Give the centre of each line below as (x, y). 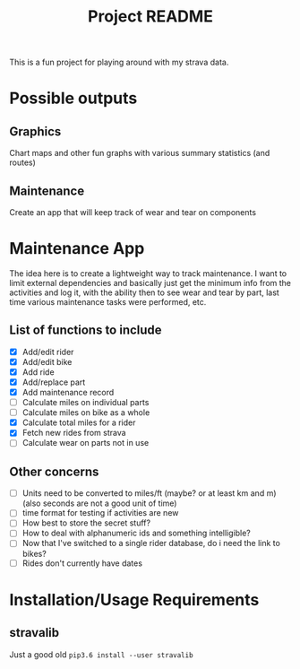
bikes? (34, 553)
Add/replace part (54, 382)
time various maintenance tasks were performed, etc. (108, 301)
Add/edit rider (48, 352)
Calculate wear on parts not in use (86, 443)
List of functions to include (86, 330)
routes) (22, 162)
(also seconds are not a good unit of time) (99, 503)
